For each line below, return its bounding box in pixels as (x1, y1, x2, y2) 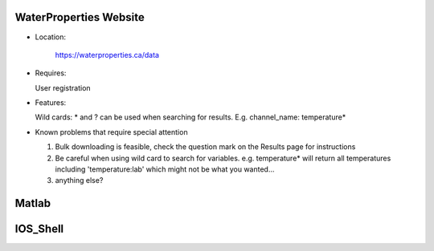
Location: (35, 32, 66, 42)
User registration (35, 83, 92, 92)
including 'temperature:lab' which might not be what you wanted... (55, 164, 275, 174)
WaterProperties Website (14, 10, 145, 24)
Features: (35, 98, 67, 107)
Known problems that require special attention (35, 127, 188, 136)
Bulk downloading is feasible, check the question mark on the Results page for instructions (55, 142, 356, 152)
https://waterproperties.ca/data (55, 50, 160, 59)
